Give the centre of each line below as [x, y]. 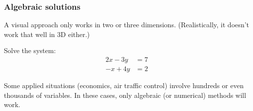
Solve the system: [30, 50]
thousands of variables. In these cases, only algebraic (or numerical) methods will [125, 95]
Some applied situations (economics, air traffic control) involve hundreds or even [124, 85]
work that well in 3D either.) [47, 34]
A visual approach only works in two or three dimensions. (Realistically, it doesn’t [126, 25]
